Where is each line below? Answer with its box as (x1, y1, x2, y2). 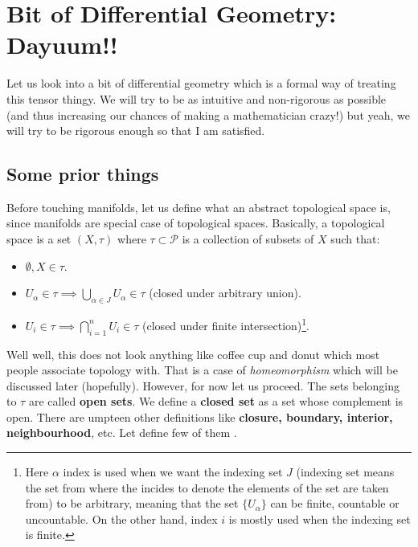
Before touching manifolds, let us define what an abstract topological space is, (6, 198, 391, 215)
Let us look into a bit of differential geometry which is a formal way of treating (6, 75, 396, 92)
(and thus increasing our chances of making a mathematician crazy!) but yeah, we (6, 106, 410, 123)
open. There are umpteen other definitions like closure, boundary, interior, (6, 408, 393, 425)
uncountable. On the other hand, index (25, 510, 218, 527)
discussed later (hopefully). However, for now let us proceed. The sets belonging (6, 377, 400, 394)
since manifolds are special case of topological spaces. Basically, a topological (6, 214, 385, 231)
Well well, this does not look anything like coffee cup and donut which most (6, 345, 380, 362)
